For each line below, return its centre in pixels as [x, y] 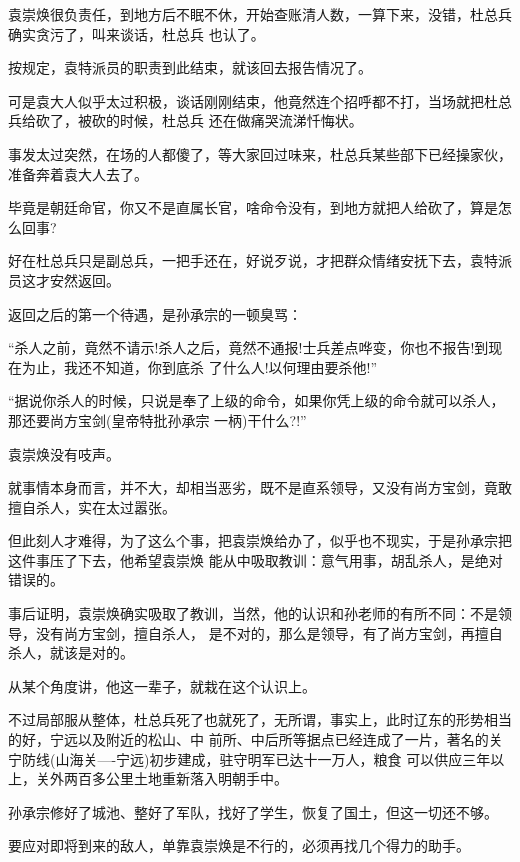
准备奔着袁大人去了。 [78, 173]
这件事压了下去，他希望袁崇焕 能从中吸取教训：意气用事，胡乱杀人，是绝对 [255, 559]
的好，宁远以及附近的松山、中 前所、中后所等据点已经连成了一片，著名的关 [255, 739]
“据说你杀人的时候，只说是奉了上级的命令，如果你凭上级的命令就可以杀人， [256, 400]
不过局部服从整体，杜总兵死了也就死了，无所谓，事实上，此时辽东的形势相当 [260, 719]
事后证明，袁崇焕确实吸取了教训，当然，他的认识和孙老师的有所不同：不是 [253, 613]
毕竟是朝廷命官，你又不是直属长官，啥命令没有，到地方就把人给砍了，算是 [253, 207]
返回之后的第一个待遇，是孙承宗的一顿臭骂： [155, 313]
